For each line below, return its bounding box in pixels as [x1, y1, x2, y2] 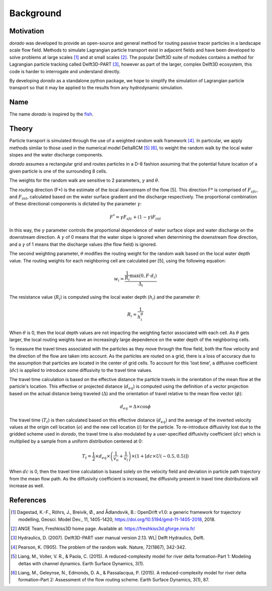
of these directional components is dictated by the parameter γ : [9, 201, 142, 207]
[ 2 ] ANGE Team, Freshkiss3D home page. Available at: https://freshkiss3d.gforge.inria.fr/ [11, 525, 195, 531]
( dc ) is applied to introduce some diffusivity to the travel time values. [9, 367, 153, 373]
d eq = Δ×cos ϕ [120, 404, 151, 411]
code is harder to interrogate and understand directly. [9, 68, 121, 74]
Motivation [9, 27, 44, 35]
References [9, 496, 46, 505]
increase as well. [9, 482, 44, 489]
